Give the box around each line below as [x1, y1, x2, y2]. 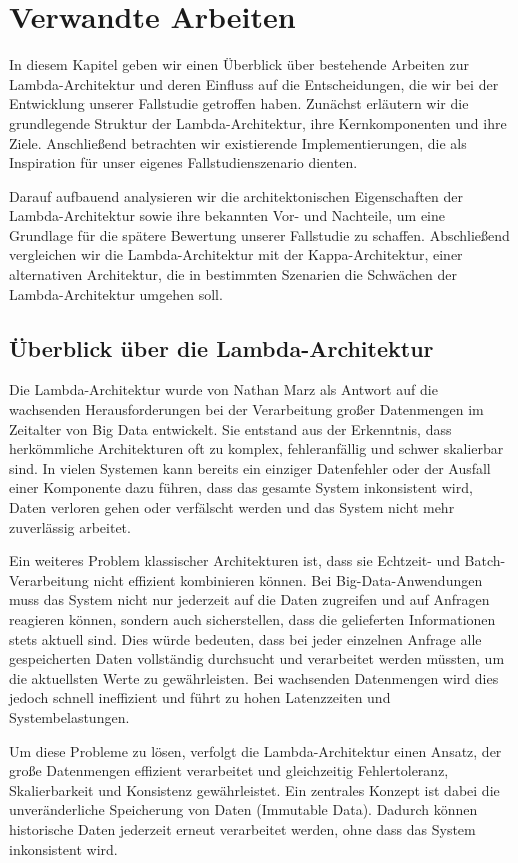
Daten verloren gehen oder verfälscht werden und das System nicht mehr [9, 497, 455, 518]
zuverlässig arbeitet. [9, 516, 131, 537]
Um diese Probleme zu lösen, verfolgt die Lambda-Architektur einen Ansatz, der [9, 740, 502, 761]
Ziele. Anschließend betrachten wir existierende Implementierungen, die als [9, 132, 467, 153]
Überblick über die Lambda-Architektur [9, 332, 434, 363]
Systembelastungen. [9, 706, 130, 727]
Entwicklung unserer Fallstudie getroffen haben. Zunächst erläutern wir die [9, 93, 469, 114]
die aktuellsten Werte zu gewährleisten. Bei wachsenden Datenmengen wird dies [9, 667, 499, 688]
